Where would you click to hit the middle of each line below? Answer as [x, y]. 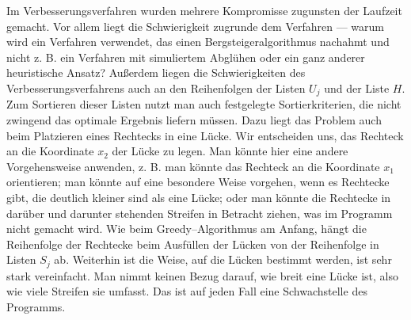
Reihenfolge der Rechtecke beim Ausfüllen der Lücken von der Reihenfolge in [193, 244]
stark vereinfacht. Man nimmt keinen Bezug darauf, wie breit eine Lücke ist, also [203, 275]
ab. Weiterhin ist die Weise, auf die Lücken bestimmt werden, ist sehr [223, 259]
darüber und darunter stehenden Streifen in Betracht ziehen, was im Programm [200, 213]
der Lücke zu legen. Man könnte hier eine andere [230, 151]
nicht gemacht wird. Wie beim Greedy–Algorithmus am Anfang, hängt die [186, 229]
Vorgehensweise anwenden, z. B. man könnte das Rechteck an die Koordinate [193, 166]
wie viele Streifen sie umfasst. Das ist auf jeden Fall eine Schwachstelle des [187, 291]
